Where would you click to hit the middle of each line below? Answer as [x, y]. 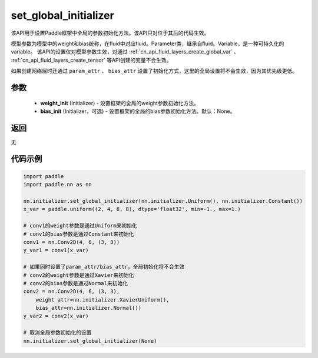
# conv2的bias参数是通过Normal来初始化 [75, 283]
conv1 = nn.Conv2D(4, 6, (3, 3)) [72, 242]
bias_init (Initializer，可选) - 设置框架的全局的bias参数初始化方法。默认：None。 [138, 111]
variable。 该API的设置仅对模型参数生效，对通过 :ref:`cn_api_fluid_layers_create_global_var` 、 [125, 52]
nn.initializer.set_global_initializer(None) [90, 341]
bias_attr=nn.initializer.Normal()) [88, 308]
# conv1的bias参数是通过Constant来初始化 [79, 234]
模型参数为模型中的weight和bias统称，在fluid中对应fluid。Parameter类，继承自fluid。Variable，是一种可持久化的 [148, 44]
